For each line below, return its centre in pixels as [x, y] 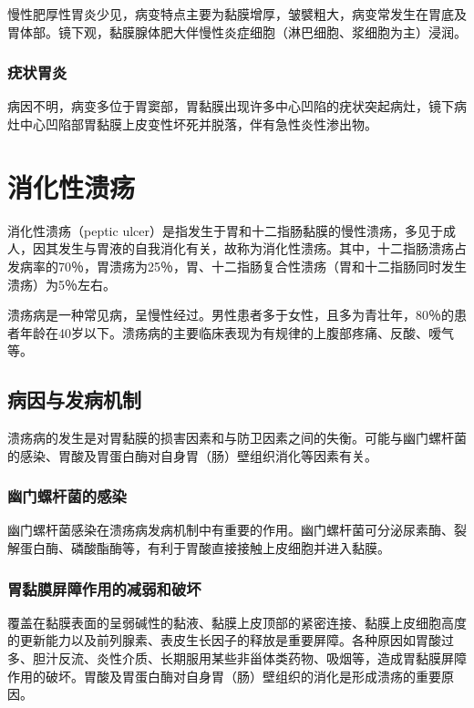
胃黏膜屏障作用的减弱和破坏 [104, 588]
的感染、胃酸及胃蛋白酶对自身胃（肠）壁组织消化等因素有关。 [192, 455]
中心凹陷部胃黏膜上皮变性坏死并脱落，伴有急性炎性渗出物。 [198, 124]
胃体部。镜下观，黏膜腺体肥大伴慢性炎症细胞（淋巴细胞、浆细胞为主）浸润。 [237, 31]
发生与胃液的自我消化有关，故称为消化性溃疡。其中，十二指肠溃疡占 [262, 248]
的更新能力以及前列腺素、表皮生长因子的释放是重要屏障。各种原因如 [211, 640]
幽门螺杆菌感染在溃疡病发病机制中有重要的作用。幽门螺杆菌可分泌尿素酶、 [231, 530]
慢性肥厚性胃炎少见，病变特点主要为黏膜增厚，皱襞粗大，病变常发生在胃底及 [237, 14]
